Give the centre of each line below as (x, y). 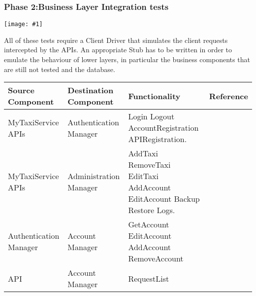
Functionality (154, 96)
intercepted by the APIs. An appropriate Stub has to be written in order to (118, 50)
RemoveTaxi (149, 165)
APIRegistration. (158, 139)
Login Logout (151, 116)
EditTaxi (143, 176)
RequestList (149, 278)
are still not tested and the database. (60, 69)
